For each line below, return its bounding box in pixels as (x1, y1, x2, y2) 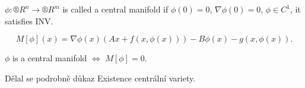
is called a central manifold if (62, 3, 169, 15)
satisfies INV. (5, 14, 53, 27)
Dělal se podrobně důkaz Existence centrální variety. (5, 71, 196, 84)
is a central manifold (12, 52, 87, 64)
